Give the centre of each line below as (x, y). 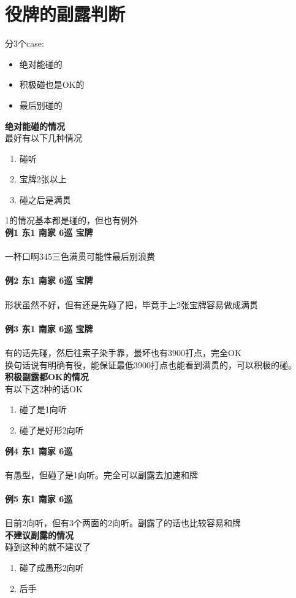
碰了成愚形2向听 (51, 567)
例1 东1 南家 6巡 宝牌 (49, 232)
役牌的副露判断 (65, 14)
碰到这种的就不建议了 (48, 547)
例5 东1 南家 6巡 (39, 498)
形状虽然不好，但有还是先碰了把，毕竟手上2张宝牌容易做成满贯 (131, 304)
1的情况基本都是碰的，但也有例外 (71, 220)
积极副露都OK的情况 (47, 377)
